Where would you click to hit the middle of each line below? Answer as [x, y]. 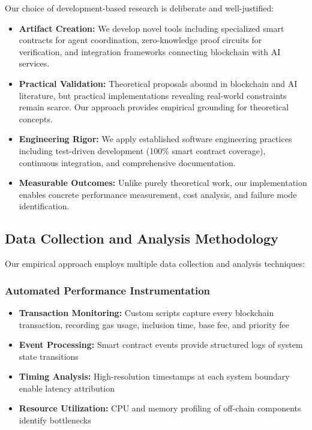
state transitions [49, 356]
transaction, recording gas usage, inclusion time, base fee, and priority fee [154, 324]
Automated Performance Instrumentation [108, 290]
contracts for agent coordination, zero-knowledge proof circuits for [140, 40]
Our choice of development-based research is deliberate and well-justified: [139, 8]
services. [34, 63]
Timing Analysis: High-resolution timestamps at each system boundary [154, 376]
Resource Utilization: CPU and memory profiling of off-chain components [160, 408]
